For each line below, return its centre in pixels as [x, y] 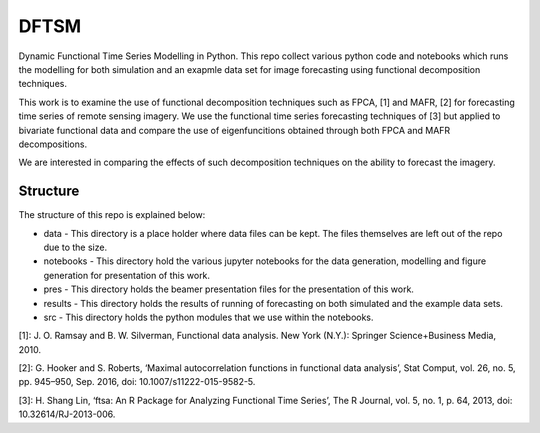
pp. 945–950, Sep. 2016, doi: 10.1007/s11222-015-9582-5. [137, 382]
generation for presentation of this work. [126, 275]
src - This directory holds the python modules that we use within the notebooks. [208, 317]
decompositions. [53, 144]
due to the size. [75, 247]
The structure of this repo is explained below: [112, 215]
